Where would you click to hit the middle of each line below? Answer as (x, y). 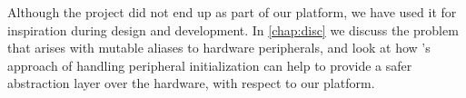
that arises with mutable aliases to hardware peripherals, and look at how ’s (219, 48)
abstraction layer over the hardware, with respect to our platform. (191, 83)
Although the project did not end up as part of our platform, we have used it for (232, 12)
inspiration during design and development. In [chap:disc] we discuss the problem (233, 29)
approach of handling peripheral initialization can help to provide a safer (210, 65)
